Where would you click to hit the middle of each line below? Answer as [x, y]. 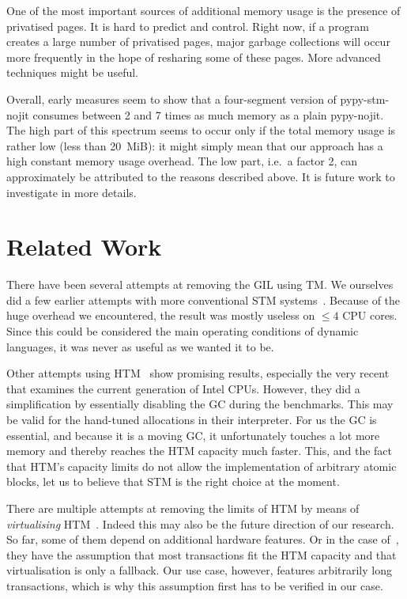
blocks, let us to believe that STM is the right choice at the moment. [173, 481]
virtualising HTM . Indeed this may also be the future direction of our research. [200, 523]
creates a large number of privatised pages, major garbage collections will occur [198, 42]
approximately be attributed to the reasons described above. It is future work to [201, 176]
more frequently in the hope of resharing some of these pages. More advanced [194, 57]
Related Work [84, 246]
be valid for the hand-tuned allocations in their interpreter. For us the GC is [192, 419]
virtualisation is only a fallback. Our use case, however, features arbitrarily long [199, 570]
